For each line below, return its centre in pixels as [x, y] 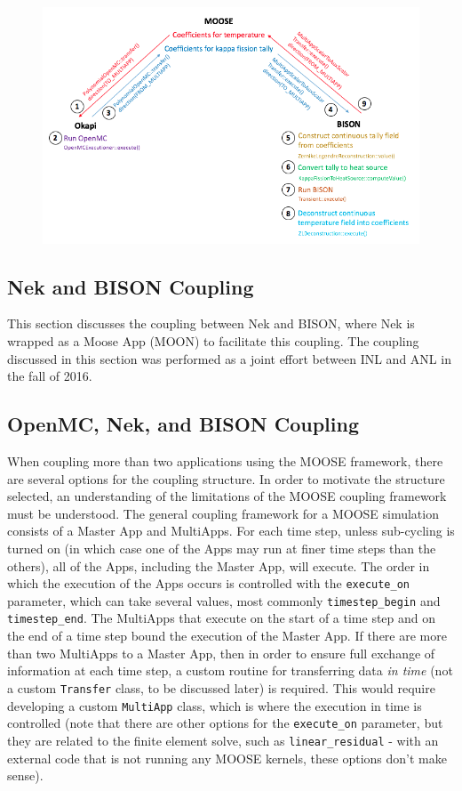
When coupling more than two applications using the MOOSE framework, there [225, 460]
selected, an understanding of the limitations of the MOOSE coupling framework [227, 496]
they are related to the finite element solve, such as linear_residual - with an [223, 740]
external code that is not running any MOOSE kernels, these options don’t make [227, 758]
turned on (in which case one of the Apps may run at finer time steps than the [222, 548]
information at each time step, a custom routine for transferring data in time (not [230, 670]
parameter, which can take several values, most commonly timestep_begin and [224, 600]
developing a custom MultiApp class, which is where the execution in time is [215, 705]
